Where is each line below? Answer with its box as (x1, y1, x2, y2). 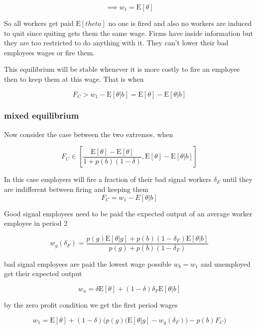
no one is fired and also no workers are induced (108, 18, 252, 28)
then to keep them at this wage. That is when (4, 73, 144, 84)
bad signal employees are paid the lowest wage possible (4, 258, 171, 269)
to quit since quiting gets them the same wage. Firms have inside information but (4, 27, 253, 38)
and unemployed (200, 258, 251, 269)
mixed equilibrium (4, 109, 79, 122)
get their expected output (4, 268, 82, 279)
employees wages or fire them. (4, 47, 95, 57)
